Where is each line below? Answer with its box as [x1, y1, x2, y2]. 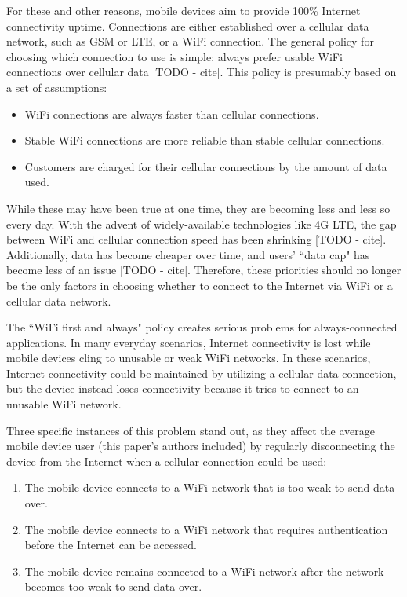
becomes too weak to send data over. [24, 578, 202, 595]
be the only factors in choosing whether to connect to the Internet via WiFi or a [6, 277, 393, 293]
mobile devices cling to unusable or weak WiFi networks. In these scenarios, [6, 350, 371, 366]
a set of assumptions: [6, 79, 107, 95]
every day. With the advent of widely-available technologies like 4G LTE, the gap [6, 215, 397, 232]
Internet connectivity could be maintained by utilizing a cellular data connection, [6, 364, 397, 381]
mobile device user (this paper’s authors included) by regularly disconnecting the [6, 438, 395, 454]
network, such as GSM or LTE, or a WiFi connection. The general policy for [6, 33, 374, 49]
